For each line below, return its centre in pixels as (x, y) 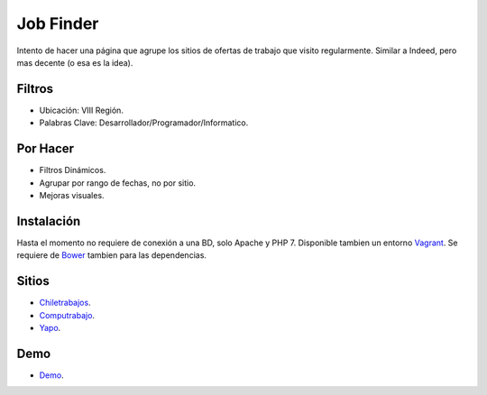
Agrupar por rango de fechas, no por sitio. (118, 183)
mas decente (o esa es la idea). (75, 62)
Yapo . (50, 327)
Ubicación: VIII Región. (81, 110)
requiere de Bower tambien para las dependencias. (112, 255)
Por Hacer (46, 149)
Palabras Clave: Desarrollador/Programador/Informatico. (144, 123)
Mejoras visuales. (72, 195)
